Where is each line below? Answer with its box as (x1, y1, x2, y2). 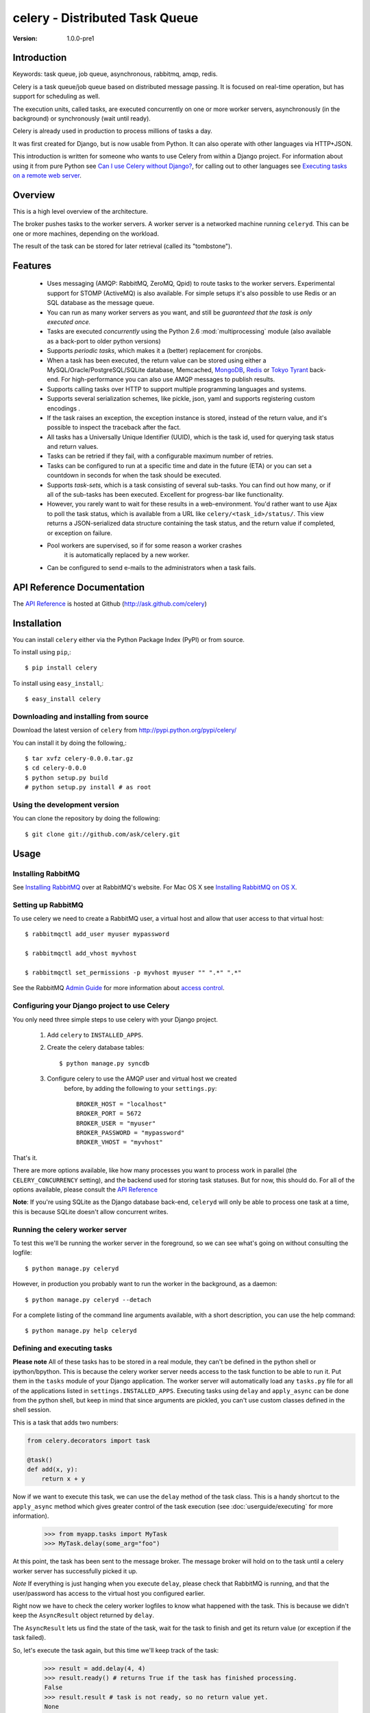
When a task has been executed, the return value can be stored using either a (47, 356, 267, 365)
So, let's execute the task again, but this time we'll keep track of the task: (12, 1646, 219, 1654)
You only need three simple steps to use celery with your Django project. (12, 1015, 219, 1024)
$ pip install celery (25, 664, 97, 671)
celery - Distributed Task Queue (12, 10, 199, 25)
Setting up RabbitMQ (12, 900, 84, 909)
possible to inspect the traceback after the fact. (47, 423, 182, 432)
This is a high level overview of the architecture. (12, 207, 149, 215)
